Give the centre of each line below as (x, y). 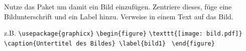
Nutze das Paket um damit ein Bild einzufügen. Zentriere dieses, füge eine (118, 6)
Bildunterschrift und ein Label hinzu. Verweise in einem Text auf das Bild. (119, 16)
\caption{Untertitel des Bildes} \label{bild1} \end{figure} (109, 43)
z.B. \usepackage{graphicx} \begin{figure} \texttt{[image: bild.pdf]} (123, 33)
